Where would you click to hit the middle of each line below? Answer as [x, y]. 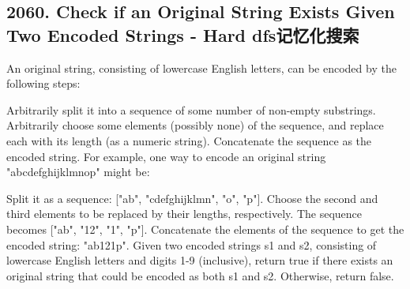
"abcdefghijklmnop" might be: [78, 172]
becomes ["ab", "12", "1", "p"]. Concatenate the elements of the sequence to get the [205, 229]
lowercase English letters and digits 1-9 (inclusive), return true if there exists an [200, 260]
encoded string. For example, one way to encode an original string [166, 156]
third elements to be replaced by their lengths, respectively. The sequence [184, 214]
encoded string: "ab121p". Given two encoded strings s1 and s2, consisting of [192, 244]
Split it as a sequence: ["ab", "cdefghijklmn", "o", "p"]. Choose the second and [192, 198]
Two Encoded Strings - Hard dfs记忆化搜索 [183, 34]
